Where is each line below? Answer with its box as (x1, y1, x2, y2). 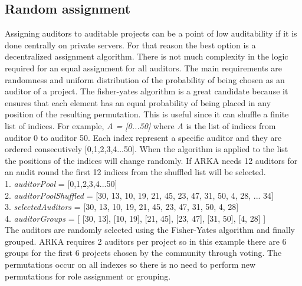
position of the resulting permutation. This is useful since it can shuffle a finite (5, 108, 289, 120)
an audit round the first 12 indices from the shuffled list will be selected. (5, 166, 266, 178)
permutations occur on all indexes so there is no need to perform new (5, 258, 256, 271)
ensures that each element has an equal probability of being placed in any (5, 96, 271, 109)
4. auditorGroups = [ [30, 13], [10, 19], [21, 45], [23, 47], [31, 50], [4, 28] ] (5, 212, 266, 224)
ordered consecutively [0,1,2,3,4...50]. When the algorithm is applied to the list (5, 143, 288, 155)
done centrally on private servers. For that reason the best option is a (5, 38, 256, 51)
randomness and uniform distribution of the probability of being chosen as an (5, 73, 285, 86)
